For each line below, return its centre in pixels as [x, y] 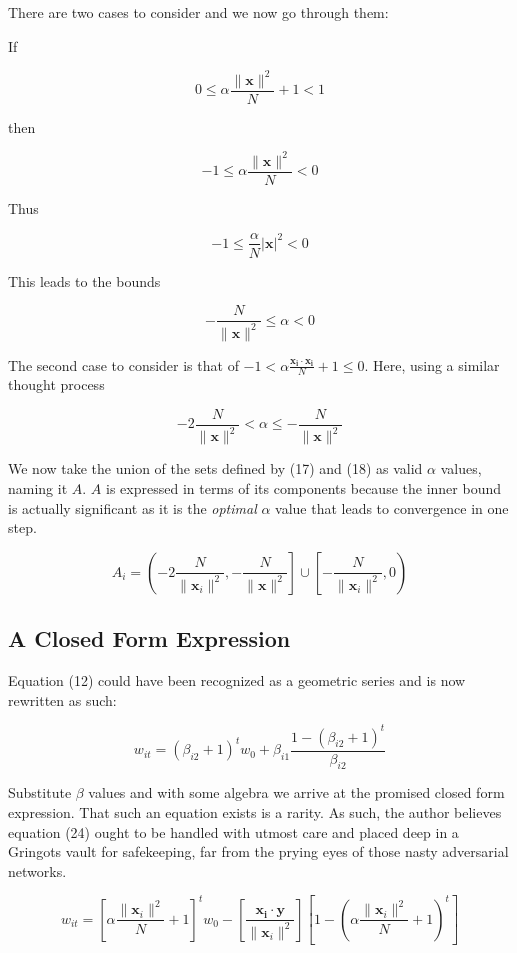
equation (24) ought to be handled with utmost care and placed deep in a [233, 831]
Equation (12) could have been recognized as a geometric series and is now [237, 679]
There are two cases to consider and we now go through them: [198, 12]
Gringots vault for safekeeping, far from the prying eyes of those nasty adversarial [258, 851]
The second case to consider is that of [123, 364]
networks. [37, 870]
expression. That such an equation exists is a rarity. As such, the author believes [255, 812]
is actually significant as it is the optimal [132, 507]
